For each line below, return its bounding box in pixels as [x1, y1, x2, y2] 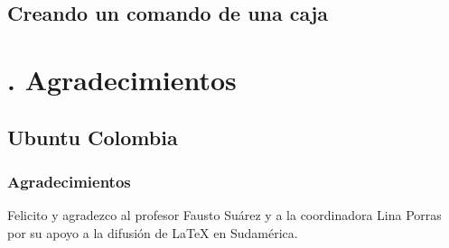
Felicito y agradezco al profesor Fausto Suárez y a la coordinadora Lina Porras [7, 206, 442, 225]
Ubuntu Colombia [7, 123, 178, 151]
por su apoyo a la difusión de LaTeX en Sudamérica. [7, 223, 298, 242]
